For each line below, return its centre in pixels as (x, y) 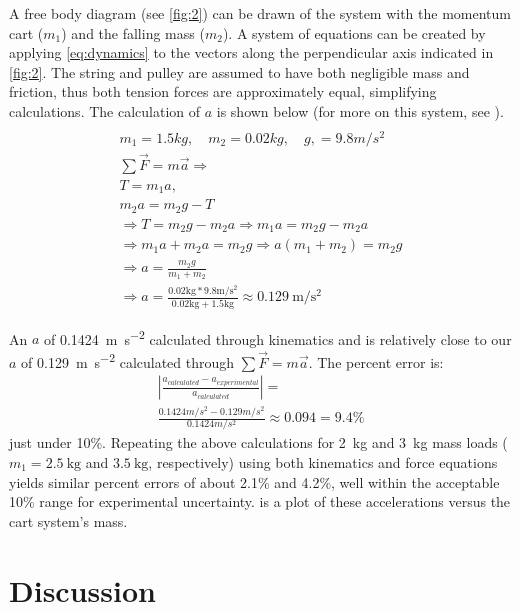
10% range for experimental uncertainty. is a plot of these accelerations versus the (260, 501)
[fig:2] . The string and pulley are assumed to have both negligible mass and (239, 71)
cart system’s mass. (68, 520)
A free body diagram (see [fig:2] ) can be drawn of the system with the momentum (260, 13)
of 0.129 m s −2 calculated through (128, 360)
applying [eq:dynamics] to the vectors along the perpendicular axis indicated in (251, 52)
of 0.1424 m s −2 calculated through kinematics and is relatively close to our (278, 337)
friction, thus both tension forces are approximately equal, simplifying (223, 91)
